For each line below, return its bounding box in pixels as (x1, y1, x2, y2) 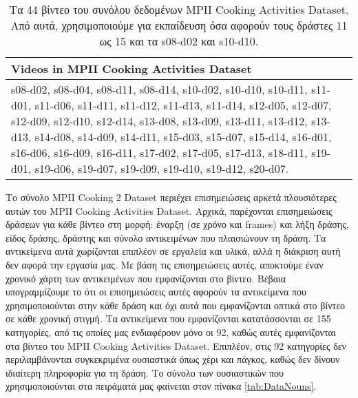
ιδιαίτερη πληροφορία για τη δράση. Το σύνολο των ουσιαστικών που (6, 365, 284, 379)
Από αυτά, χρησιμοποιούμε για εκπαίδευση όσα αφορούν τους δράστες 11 (10, 17, 348, 33)
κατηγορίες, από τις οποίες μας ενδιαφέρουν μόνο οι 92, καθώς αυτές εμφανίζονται (6, 324, 336, 339)
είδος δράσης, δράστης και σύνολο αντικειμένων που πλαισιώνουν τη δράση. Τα (6, 230, 326, 244)
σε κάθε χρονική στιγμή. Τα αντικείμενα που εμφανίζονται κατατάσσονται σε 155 (6, 311, 331, 326)
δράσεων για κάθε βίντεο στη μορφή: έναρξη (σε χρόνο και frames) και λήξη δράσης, (6, 217, 349, 231)
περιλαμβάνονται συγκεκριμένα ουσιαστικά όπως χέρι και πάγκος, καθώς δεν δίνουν (6, 352, 340, 366)
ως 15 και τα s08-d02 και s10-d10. (99, 33, 259, 49)
